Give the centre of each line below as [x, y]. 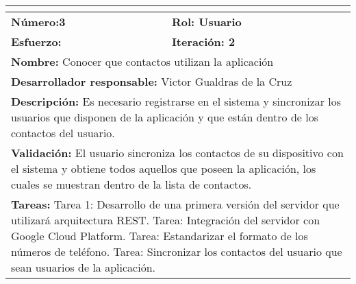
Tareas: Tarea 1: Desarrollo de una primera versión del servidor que [175, 204]
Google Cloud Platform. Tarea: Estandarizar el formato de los [160, 236]
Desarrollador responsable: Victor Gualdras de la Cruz [152, 81]
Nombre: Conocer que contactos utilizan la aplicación [142, 61]
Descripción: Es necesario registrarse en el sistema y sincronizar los [176, 101]
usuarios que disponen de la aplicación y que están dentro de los [165, 117]
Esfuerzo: [36, 42]
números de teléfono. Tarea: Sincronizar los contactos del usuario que [177, 251]
